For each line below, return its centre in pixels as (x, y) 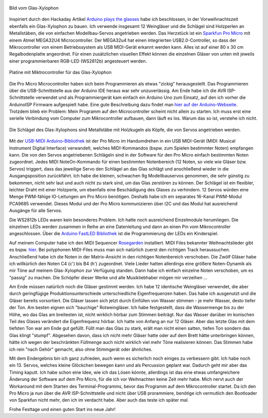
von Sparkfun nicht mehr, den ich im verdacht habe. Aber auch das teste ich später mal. (99, 400)
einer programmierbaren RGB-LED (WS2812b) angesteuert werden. (78, 61)
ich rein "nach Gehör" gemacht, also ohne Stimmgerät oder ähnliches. (81, 349)
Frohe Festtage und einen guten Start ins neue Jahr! (63, 409)
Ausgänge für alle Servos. (36, 211)
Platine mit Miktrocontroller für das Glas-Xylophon (60, 73)
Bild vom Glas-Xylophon (34, 8)
